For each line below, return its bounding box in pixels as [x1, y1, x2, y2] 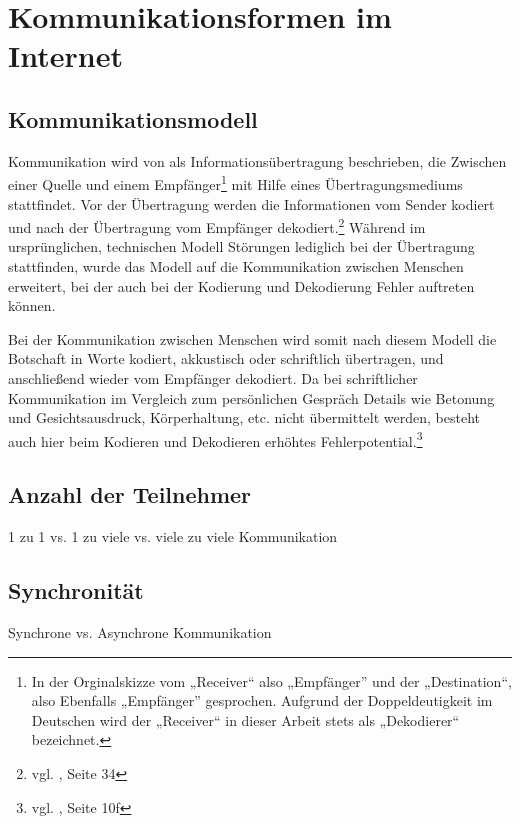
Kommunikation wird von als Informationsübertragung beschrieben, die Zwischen [8, 150, 507, 171]
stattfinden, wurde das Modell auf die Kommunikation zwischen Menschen [8, 256, 464, 277]
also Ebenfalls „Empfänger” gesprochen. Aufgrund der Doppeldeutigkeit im [31, 690, 493, 711]
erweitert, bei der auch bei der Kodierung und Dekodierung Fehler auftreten [8, 275, 475, 296]
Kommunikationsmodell [8, 103, 258, 134]
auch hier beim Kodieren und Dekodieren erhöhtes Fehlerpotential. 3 [8, 427, 423, 451]
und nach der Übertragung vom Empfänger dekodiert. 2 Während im [8, 214, 426, 237]
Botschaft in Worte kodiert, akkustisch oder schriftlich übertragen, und [8, 348, 444, 369]
